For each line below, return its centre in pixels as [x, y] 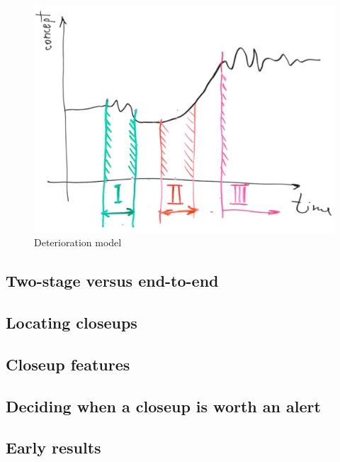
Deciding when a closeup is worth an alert [163, 406]
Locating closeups [72, 323]
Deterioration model [78, 242]
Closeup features [68, 364]
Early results [53, 447]
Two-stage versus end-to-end [112, 281]
